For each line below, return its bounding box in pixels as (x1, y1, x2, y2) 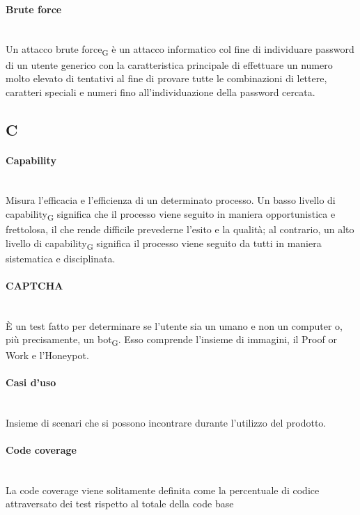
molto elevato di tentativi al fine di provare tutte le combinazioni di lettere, (6, 71, 327, 86)
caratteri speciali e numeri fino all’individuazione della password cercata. (6, 84, 315, 99)
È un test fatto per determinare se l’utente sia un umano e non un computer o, (6, 318, 343, 333)
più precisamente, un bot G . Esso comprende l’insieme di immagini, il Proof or (6, 332, 337, 349)
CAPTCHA (6, 278, 63, 293)
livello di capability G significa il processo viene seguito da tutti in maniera (6, 235, 322, 252)
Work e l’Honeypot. (6, 347, 89, 362)
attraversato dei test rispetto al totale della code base (6, 496, 234, 511)
